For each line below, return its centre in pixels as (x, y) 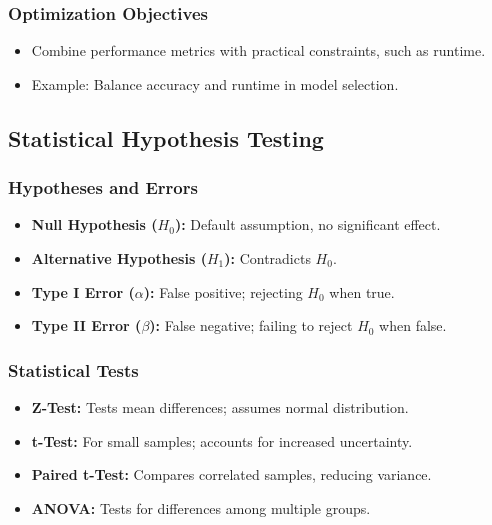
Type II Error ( (86, 325)
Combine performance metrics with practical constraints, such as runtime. (258, 50)
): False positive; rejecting (223, 291)
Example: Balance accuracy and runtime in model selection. (215, 83)
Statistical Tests (73, 369)
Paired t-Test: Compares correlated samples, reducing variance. (231, 474)
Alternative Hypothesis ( (119, 258)
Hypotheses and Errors (103, 187)
